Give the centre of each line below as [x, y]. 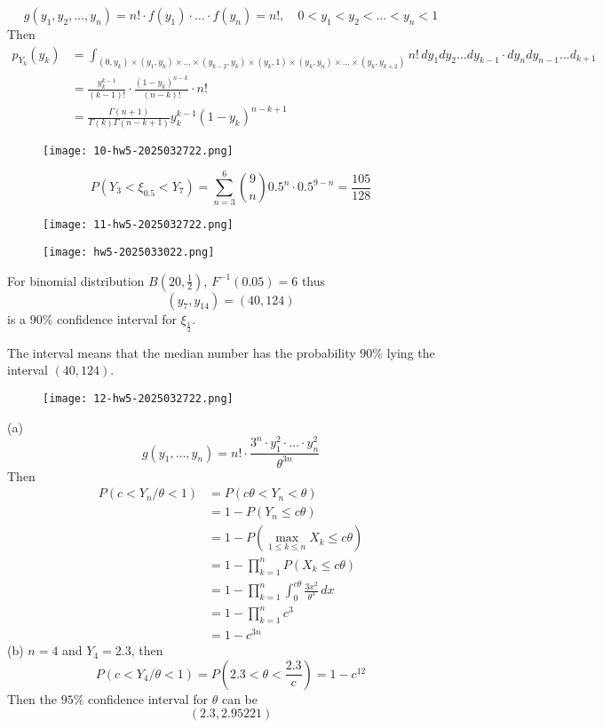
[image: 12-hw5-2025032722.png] [138, 399]
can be [239, 698]
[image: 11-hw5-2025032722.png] [138, 225]
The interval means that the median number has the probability [182, 352]
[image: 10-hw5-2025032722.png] [138, 150]
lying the [411, 352]
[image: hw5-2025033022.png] [129, 252]
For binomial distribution [76, 280]
